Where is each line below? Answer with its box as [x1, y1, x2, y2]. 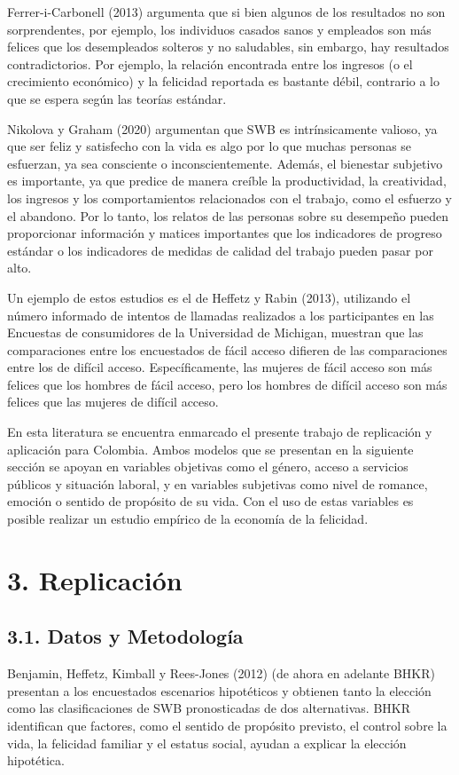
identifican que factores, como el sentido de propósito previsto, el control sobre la [7, 716, 447, 734]
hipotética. [7, 751, 65, 770]
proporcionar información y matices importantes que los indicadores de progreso [7, 224, 442, 242]
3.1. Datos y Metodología [7, 622, 244, 650]
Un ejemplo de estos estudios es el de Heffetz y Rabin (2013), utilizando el [7, 288, 411, 306]
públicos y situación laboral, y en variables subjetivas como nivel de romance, [7, 474, 428, 493]
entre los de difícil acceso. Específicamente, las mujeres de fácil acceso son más [7, 358, 432, 376]
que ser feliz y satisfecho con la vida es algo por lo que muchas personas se [7, 137, 412, 155]
